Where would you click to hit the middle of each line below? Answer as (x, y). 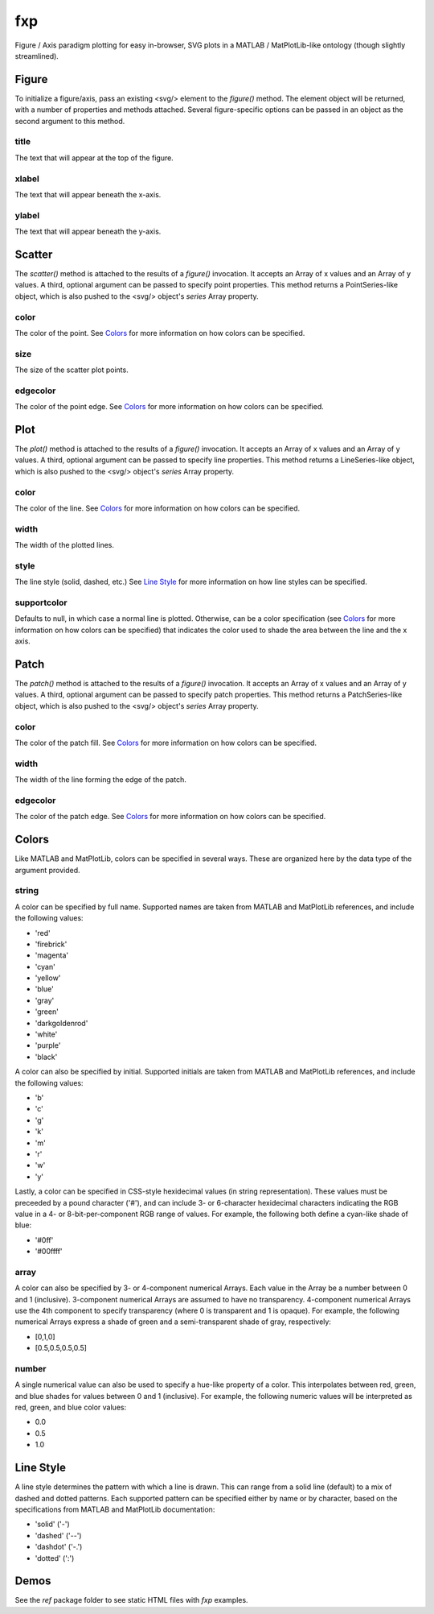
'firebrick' (51, 944)
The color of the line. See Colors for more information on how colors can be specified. (158, 508)
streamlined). (37, 56)
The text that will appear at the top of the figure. (94, 158)
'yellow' (48, 978)
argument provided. (47, 870)
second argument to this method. (70, 121)
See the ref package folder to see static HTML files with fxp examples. (131, 1600)
